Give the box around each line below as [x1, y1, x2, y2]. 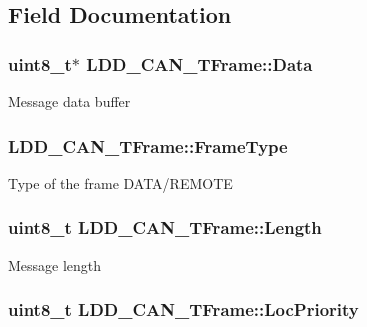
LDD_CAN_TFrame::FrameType [8, 133, 288, 158]
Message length [8, 254, 102, 275]
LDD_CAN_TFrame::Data [86, 51, 313, 76]
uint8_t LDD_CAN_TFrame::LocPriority [8, 297, 359, 322]
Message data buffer [8, 91, 131, 111]
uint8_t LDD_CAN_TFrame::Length [8, 215, 322, 240]
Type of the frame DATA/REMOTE [8, 172, 233, 193]
